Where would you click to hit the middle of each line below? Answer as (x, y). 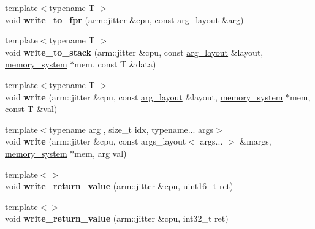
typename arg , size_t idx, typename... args (131, 129)
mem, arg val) (101, 153)
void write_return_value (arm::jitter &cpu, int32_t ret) (117, 218)
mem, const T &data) (115, 64)
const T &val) (31, 109)
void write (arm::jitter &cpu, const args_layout (96, 141)
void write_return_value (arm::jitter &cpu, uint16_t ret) (119, 186)
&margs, (256, 141)
